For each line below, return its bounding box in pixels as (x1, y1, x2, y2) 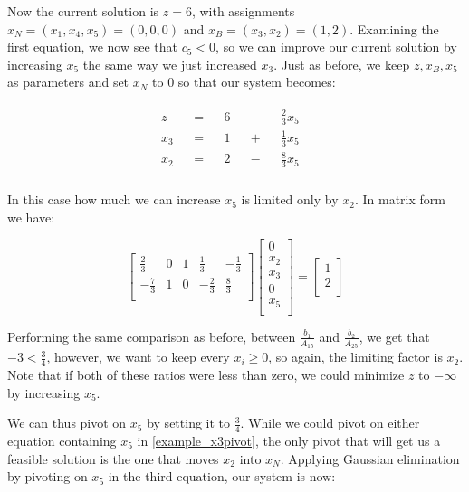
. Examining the (349, 19, 439, 38)
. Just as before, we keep (273, 54, 410, 73)
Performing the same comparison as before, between (7, 326, 296, 345)
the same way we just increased (82, 54, 257, 73)
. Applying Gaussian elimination (280, 449, 460, 468)
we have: (7, 207, 55, 226)
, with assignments (191, 2, 295, 20)
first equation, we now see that (7, 37, 178, 56)
